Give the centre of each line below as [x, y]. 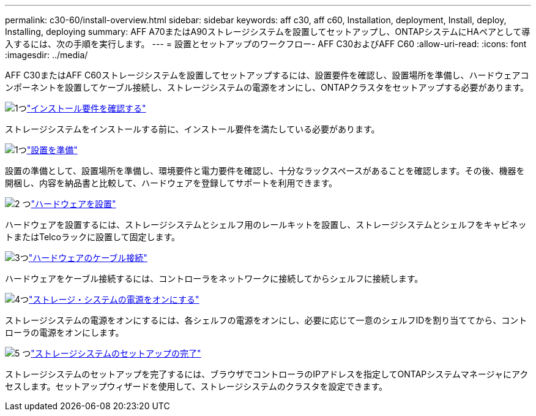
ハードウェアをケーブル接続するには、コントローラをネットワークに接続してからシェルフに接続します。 [214, 278]
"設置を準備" [52, 150]
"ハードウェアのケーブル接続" [88, 258]
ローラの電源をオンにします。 [65, 332]
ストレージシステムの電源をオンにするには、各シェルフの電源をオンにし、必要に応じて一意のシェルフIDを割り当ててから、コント [266, 320]
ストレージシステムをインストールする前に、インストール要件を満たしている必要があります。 [192, 129]
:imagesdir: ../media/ [47, 55]
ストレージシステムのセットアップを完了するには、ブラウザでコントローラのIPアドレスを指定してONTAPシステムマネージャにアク [267, 374]
